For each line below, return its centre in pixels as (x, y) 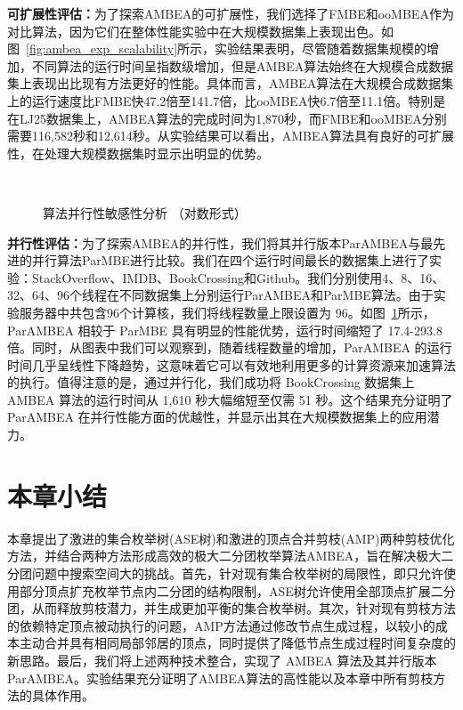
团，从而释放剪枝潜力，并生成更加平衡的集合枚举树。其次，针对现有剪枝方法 (231, 608)
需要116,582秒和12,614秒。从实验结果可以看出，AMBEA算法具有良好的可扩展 (231, 136)
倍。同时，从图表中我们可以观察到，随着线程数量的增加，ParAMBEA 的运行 (230, 347)
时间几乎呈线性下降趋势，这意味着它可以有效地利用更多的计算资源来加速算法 (231, 364)
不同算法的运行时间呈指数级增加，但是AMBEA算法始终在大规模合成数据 (243, 65)
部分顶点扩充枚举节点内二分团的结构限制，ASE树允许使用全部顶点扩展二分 (237, 590)
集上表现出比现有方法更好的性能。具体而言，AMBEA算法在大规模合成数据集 (231, 83)
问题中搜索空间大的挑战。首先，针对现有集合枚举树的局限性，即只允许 (237, 573)
